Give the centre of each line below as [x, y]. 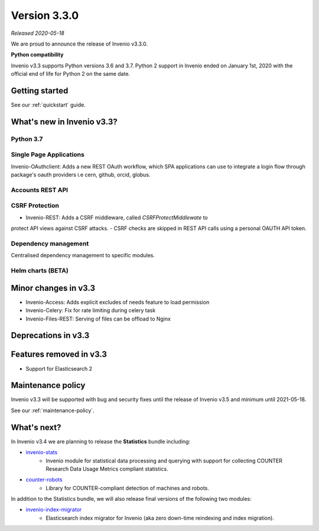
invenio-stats [42, 452]
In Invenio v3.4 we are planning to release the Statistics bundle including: [101, 441]
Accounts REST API [39, 190]
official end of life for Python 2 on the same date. [70, 74]
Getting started [40, 91]
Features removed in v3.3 [59, 354]
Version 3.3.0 [45, 15]
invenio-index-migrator [54, 510]
